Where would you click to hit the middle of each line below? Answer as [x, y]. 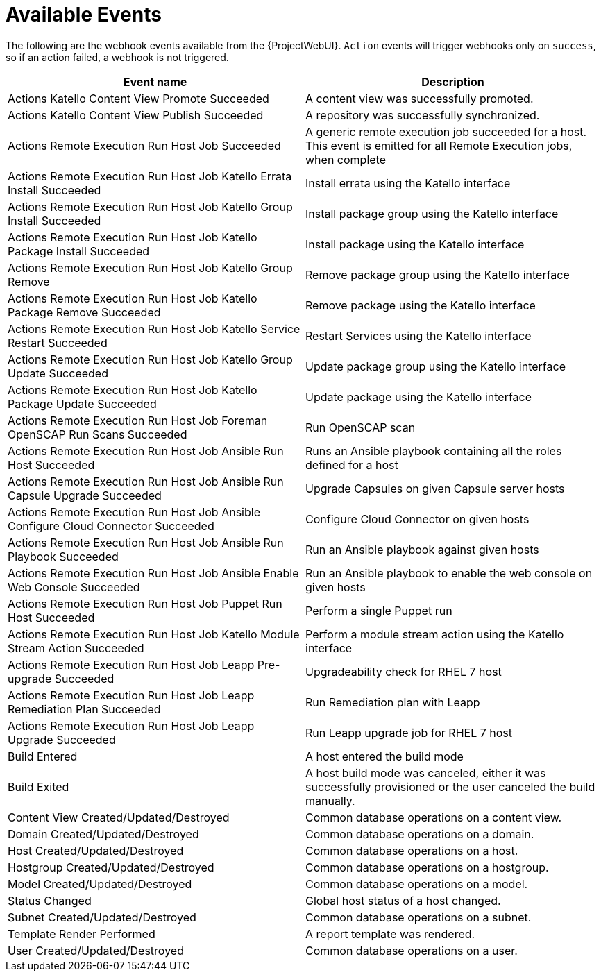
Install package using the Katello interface [415, 244]
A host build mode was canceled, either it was [426, 773]
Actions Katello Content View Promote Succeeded [138, 98]
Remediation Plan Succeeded [84, 709]
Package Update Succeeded [82, 403]
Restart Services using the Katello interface [418, 335]
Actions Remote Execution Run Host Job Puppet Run [145, 603]
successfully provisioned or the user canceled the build [450, 787]
